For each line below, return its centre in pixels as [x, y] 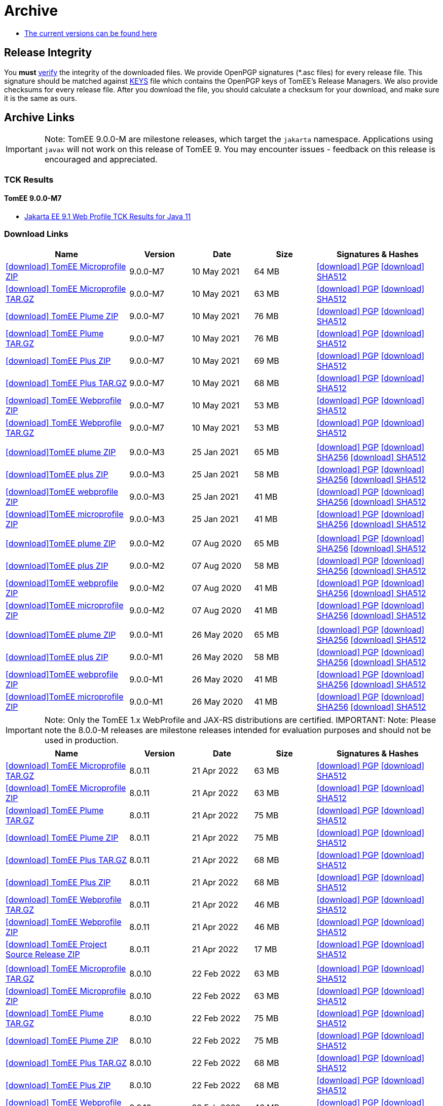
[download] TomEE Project [56, 944]
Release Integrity [48, 53]
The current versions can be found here [91, 33]
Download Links [36, 234]
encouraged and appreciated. [101, 160]
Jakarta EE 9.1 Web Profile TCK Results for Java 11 [108, 217]
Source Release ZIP [43, 954]
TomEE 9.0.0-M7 [33, 198]
